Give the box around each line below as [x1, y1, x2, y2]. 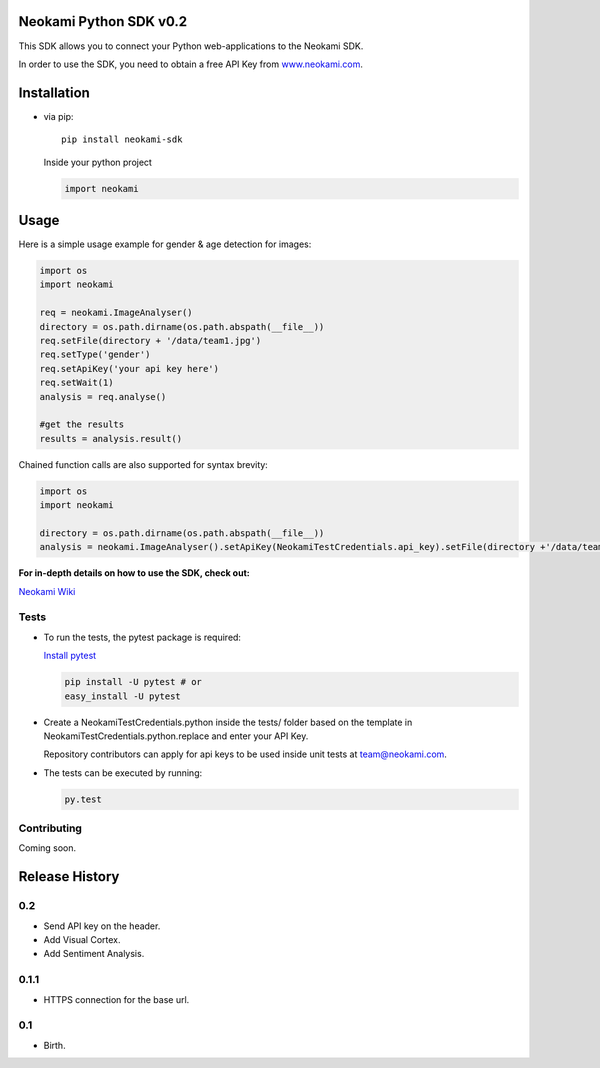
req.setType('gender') [39, 349, 151, 360]
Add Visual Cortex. [43, 933, 121, 945]
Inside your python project [43, 156, 152, 168]
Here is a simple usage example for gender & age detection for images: [18, 238, 312, 250]
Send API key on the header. [43, 920, 161, 932]
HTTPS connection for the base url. [43, 993, 190, 1005]
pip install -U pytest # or [64, 676, 202, 688]
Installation [18, 84, 90, 101]
